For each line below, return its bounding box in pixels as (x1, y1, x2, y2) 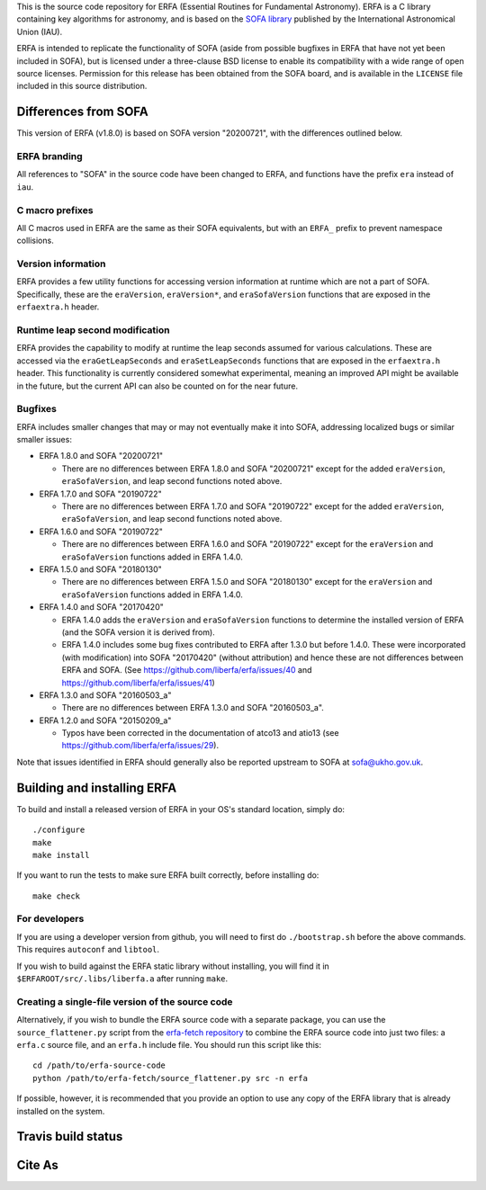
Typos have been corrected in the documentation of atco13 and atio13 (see (61, 728, 339, 738)
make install (32, 850, 90, 860)
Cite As (16, 1158, 58, 1173)
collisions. (16, 235, 54, 246)
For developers (16, 913, 85, 926)
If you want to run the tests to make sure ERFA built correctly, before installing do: (16, 870, 319, 881)
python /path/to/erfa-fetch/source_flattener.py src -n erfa (32, 1073, 308, 1083)
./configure (32, 825, 85, 836)
